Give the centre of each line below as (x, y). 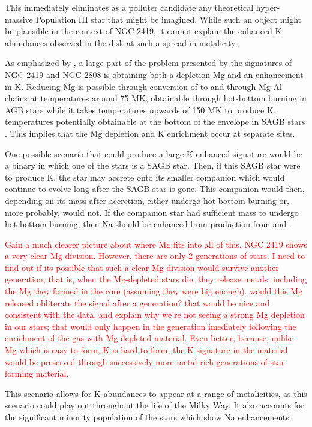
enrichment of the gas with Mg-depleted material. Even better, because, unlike (149, 338)
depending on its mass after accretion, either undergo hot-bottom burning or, (147, 200)
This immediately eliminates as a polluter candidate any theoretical (129, 7)
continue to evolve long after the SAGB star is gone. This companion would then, (155, 189)
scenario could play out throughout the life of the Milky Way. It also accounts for (154, 405)
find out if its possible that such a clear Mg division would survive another (142, 267)
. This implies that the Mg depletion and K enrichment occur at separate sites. (150, 133)
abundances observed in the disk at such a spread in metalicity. (121, 42)
